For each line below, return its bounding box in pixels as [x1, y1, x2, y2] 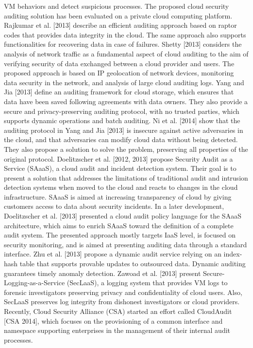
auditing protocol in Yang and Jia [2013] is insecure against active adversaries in [4, 125, 243, 135]
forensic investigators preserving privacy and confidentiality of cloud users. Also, [4, 287, 242, 297]
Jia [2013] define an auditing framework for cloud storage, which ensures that [4, 87, 234, 97]
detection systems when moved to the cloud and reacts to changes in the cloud [4, 182, 238, 192]
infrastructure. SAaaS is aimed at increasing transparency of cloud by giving [4, 191, 232, 201]
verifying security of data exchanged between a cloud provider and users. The [4, 58, 235, 68]
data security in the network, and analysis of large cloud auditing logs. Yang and [4, 77, 244, 87]
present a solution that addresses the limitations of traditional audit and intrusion [4, 172, 248, 183]
